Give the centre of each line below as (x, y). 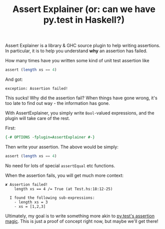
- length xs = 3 (31, 202)
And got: (14, 79)
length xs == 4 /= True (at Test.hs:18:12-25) (63, 189)
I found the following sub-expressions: (52, 198)
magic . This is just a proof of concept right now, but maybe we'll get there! (82, 221)
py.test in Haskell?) (84, 20)
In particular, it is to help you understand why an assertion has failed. (76, 51)
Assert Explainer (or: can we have (84, 9)
